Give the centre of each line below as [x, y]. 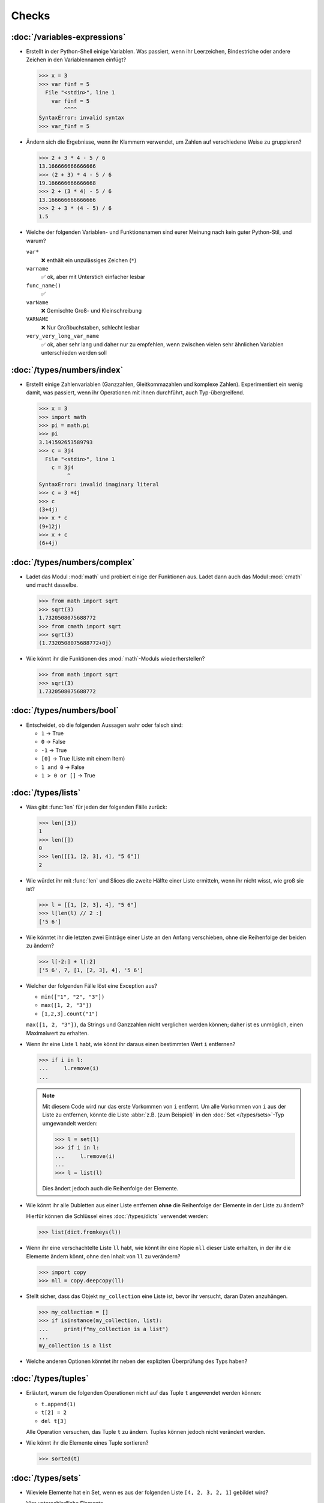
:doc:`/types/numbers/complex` [73, 562]
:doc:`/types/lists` [46, 793]
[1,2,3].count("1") [70, 1014]
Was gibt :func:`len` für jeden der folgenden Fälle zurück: [97, 807]
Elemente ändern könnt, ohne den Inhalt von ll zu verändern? [103, 1256]
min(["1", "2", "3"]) [73, 997]
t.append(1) [58, 1404]
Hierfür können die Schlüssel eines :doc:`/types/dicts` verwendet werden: [117, 1216]
